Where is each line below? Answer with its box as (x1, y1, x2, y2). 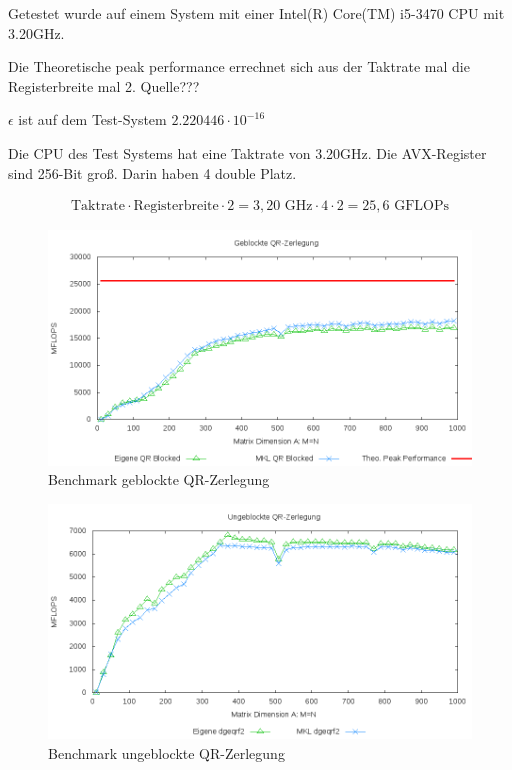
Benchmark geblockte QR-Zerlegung (48, 469, 270, 490)
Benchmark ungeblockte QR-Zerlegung (48, 743, 285, 764)
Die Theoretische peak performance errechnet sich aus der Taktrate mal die (8, 56, 470, 77)
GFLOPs (394, 199, 450, 214)
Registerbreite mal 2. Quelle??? (8, 75, 200, 96)
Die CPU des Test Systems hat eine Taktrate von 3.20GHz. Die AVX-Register (8, 142, 487, 163)
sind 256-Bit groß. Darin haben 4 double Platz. (8, 162, 297, 183)
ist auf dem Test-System (18, 109, 167, 130)
